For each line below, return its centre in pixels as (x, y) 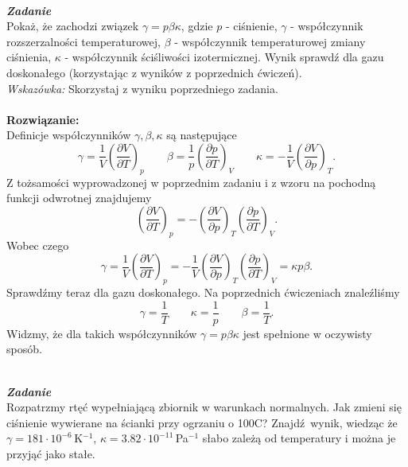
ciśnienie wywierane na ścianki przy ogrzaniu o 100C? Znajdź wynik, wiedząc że (202, 422)
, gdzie (197, 26)
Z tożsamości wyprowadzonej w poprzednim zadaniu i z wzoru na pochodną (191, 182)
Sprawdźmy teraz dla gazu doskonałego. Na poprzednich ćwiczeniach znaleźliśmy (203, 292)
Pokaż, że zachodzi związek (73, 26)
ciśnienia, (29, 57)
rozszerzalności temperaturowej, (84, 41)
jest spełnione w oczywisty (307, 333)
